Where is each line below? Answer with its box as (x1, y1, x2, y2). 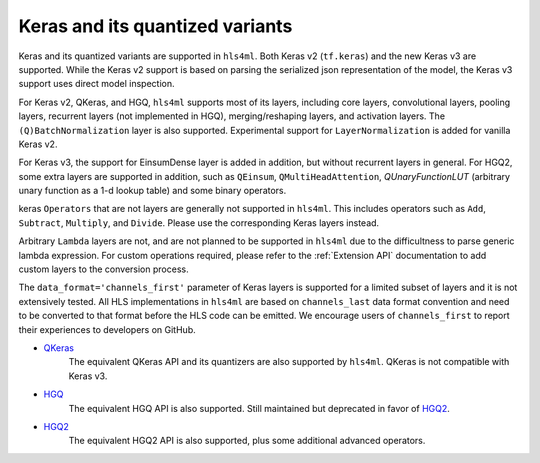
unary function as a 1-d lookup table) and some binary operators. (18, 185, 287, 197)
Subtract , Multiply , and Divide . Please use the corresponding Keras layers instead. (18, 216, 380, 229)
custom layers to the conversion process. (18, 263, 189, 275)
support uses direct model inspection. (18, 78, 175, 90)
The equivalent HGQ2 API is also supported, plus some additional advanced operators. (68, 435, 426, 447)
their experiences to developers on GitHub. (18, 323, 196, 335)
